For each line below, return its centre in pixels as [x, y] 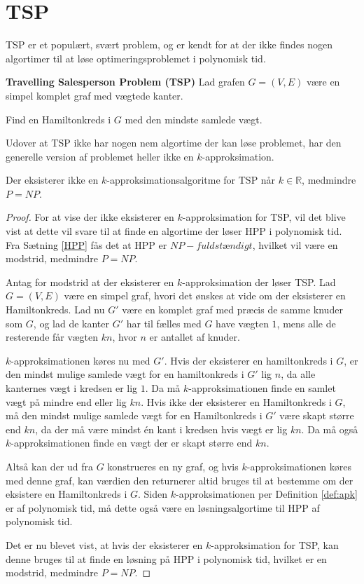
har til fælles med [164, 323]
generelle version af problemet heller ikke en [100, 156]
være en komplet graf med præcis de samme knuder [232, 310]
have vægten [242, 323]
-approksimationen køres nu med [80, 360]
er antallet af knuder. [195, 337]
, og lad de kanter [71, 323]
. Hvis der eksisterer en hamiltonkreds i [248, 360]
